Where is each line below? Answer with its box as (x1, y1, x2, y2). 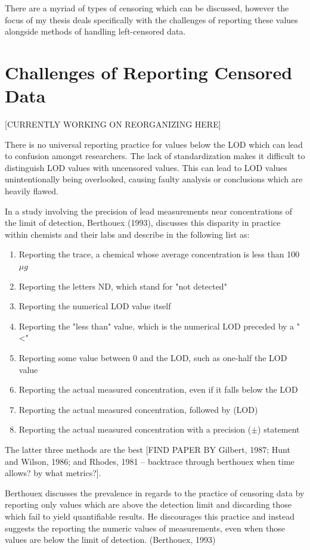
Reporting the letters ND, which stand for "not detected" (18, 279, 227, 292)
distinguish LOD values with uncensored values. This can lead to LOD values (5, 161, 287, 173)
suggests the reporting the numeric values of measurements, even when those (5, 521, 286, 534)
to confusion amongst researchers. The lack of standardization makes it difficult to (5, 150, 305, 162)
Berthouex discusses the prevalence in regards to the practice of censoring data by (5, 486, 305, 499)
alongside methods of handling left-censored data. (5, 25, 186, 38)
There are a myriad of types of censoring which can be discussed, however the (5, 2, 289, 14)
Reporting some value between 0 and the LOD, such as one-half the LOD (18, 352, 287, 363)
